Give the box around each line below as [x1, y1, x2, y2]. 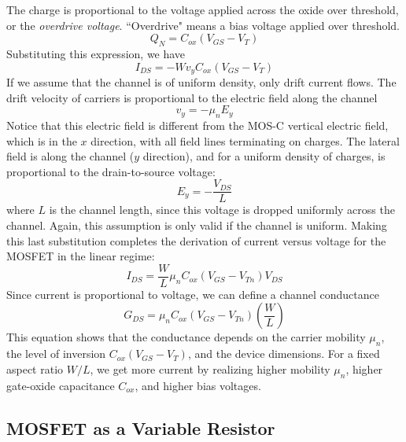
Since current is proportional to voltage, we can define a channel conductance [6, 285, 379, 302]
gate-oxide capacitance [6, 377, 115, 393]
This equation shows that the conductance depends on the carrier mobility [6, 329, 366, 345]
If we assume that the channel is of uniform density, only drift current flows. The [6, 74, 397, 90]
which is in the [6, 132, 77, 149]
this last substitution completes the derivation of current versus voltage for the [6, 232, 386, 249]
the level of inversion [6, 345, 106, 362]
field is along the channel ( [6, 148, 135, 164]
